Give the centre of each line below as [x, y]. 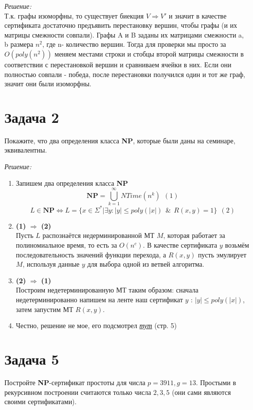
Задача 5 [32, 359]
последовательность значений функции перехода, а [91, 254]
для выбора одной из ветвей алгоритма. [146, 264]
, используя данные [51, 264]
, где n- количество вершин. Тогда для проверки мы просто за [134, 44]
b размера [19, 44]
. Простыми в [216, 382]
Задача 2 [32, 117]
